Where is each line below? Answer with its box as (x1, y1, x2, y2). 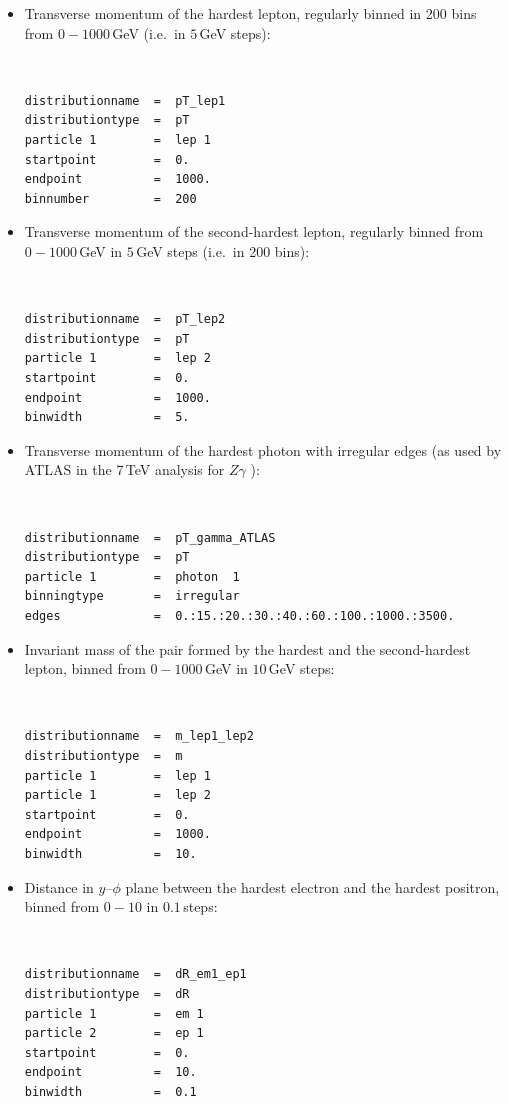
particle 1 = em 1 (24, 1006, 204, 1021)
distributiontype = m (24, 749, 183, 764)
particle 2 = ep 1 (24, 1026, 204, 1041)
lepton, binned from (24, 658, 146, 679)
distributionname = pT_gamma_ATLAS (24, 530, 276, 545)
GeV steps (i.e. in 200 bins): (136, 241, 310, 261)
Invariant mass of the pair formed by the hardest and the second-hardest (24, 638, 471, 659)
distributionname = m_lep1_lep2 (24, 729, 254, 744)
